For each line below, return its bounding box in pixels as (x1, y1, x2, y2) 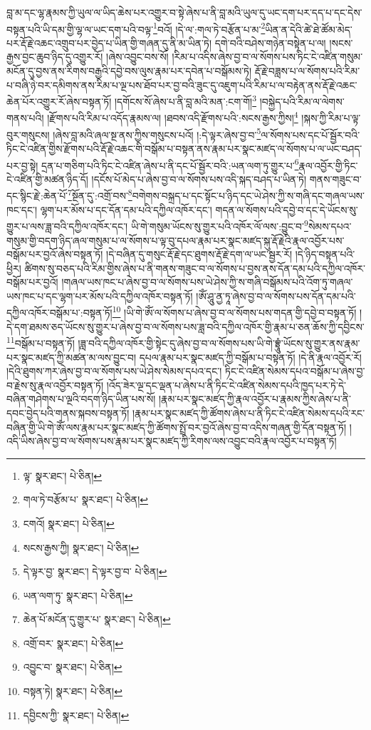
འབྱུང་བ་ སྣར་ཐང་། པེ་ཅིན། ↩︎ (23, 659, 122, 674)
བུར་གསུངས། (6, 127, 50, 142)
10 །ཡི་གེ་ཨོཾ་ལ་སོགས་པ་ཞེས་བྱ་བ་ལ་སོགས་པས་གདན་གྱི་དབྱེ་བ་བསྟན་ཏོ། (112, 303, 357, 320)
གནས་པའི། (6, 110, 44, 125)
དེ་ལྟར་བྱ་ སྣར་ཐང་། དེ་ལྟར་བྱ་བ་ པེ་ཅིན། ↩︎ (23, 564, 167, 579)
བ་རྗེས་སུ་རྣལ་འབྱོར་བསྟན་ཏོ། (6, 377, 104, 392)
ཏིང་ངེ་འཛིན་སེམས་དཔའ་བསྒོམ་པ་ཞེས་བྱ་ (225, 364, 365, 379)
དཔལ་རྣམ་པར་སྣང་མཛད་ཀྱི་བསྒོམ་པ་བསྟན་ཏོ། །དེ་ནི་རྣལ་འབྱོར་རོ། (139, 349, 362, 364)
